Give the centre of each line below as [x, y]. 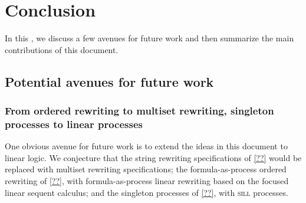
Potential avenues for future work [109, 81]
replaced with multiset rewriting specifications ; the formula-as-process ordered [146, 169]
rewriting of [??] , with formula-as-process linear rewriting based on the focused [147, 181]
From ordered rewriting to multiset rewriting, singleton [139, 111]
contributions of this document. [62, 49]
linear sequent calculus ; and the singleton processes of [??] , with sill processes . [147, 192]
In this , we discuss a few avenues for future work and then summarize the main [149, 38]
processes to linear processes [74, 124]
